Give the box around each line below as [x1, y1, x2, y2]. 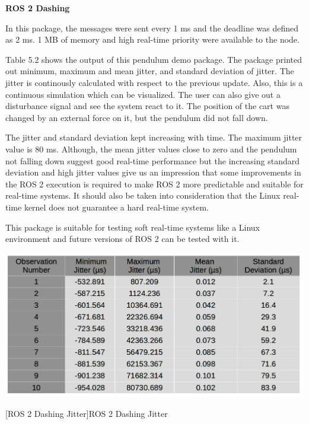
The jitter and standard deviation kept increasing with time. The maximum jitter [5, 131, 302, 144]
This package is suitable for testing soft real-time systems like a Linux [5, 221, 260, 233]
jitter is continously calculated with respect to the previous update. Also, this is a [5, 76, 303, 88]
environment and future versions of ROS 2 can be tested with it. [5, 232, 240, 245]
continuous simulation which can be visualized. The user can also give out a [5, 88, 281, 100]
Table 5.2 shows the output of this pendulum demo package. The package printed [5, 53, 302, 65]
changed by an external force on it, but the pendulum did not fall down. [5, 111, 268, 123]
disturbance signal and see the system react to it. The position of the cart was [5, 100, 289, 112]
